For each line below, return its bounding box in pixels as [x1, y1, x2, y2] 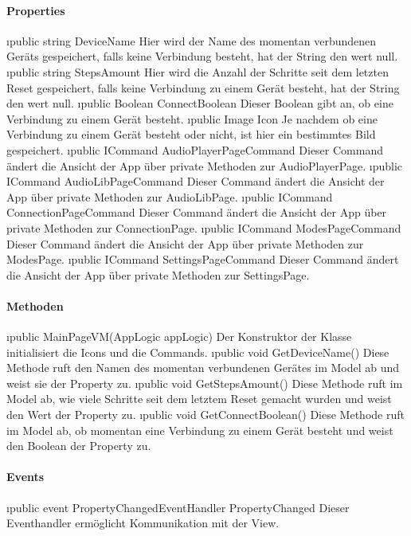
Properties [6, 2, 65, 18]
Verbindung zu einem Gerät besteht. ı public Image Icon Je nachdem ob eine [6, 110, 378, 127]
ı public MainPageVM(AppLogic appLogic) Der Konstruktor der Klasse [6, 328, 352, 345]
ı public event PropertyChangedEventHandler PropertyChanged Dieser [6, 499, 350, 515]
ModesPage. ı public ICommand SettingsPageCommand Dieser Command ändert [6, 251, 399, 268]
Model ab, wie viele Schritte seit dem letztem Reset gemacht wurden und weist [6, 390, 392, 407]
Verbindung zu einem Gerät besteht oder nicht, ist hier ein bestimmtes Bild [6, 126, 376, 143]
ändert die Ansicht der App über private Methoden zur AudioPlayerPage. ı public [6, 157, 402, 174]
